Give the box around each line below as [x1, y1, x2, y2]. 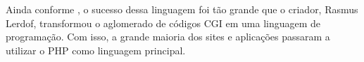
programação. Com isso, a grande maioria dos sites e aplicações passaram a [6, 29, 330, 44]
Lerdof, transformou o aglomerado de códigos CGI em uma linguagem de [6, 15, 321, 30]
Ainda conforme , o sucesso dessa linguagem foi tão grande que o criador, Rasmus [6, 2, 358, 16]
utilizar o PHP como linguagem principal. [6, 42, 186, 57]
